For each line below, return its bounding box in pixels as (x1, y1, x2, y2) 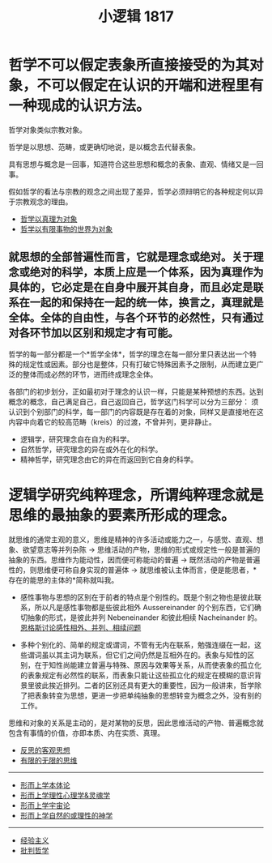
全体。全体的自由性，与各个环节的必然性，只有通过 (8, 311, 264, 325)
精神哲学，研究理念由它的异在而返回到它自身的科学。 (19, 455, 198, 464)
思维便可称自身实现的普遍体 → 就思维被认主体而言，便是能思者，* (36, 565, 257, 575)
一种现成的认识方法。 (8, 96, 151, 115)
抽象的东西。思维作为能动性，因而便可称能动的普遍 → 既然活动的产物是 (8, 554, 247, 564)
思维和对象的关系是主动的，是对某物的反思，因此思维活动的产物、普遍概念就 (8, 718, 264, 728)
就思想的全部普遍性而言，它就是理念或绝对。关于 (8, 250, 253, 264)
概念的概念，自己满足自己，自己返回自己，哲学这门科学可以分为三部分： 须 (8, 396, 259, 406)
